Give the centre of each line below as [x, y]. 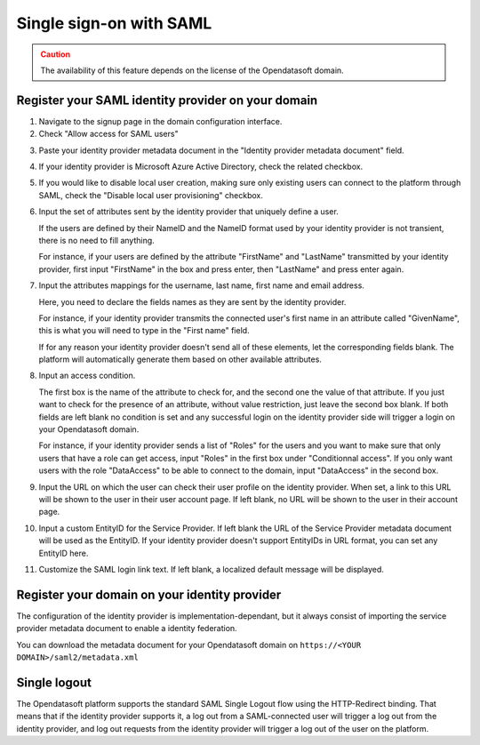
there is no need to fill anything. [96, 240]
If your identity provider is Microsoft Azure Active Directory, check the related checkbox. [201, 167]
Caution [56, 54]
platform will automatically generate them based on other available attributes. [180, 359]
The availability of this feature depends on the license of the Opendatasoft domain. [192, 70]
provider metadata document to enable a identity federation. [127, 629]
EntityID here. [64, 553]
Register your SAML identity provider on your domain [167, 100]
